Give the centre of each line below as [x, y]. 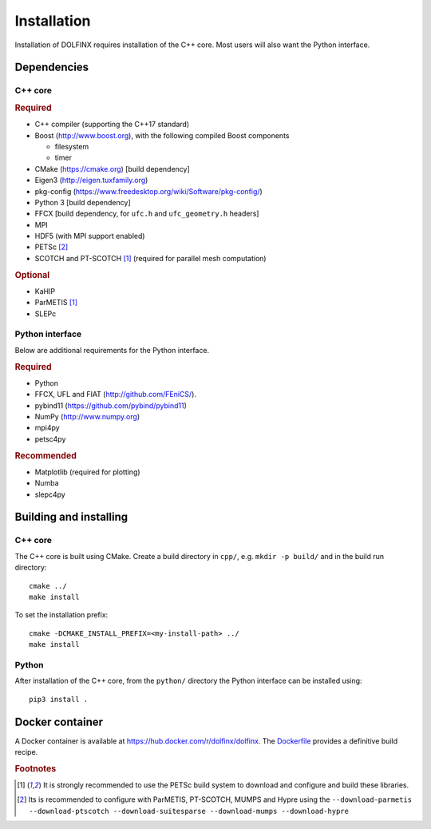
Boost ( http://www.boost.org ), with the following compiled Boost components [162, 135]
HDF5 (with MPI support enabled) [90, 236]
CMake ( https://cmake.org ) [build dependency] [113, 169]
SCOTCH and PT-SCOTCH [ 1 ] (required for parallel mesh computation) [150, 258]
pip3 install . [59, 699]
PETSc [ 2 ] [51, 247]
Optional [32, 275]
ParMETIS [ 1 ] [56, 303]
